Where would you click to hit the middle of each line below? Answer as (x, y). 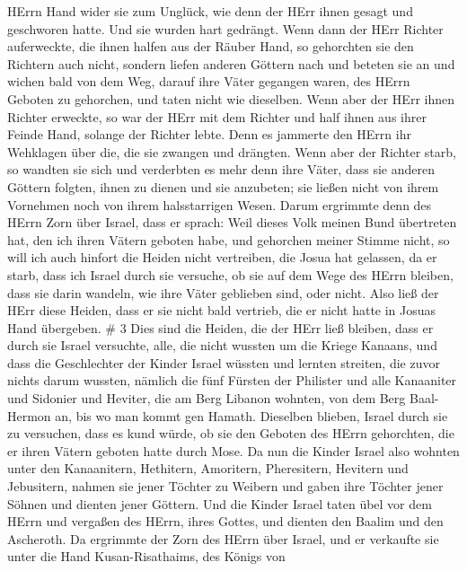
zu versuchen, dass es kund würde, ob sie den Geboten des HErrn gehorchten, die (231, 433)
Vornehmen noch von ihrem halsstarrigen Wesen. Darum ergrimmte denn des (220, 204)
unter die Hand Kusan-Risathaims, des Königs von (146, 556)
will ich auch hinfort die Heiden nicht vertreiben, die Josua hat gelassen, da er (222, 257)
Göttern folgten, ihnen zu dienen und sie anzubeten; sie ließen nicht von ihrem (223, 186)
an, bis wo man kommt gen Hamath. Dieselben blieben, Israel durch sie (251, 415)
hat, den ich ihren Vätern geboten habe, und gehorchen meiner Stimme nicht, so (229, 239)
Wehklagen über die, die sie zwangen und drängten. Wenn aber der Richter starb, (232, 151)
